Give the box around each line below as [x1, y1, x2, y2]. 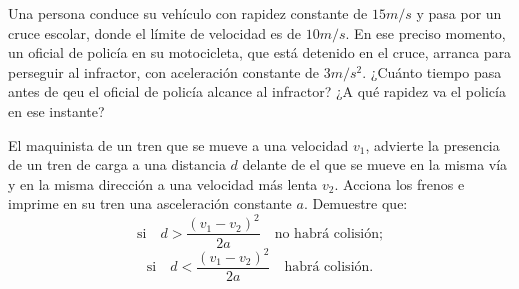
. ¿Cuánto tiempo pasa [362, 61, 502, 82]
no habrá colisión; [274, 226, 383, 241]
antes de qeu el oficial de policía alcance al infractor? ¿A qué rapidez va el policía [8, 81, 506, 102]
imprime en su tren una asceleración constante [8, 193, 292, 214]
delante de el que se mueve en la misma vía [242, 154, 508, 175]
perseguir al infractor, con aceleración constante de [8, 61, 320, 82]
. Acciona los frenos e [334, 173, 465, 194]
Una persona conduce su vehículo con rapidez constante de [8, 3, 368, 23]
